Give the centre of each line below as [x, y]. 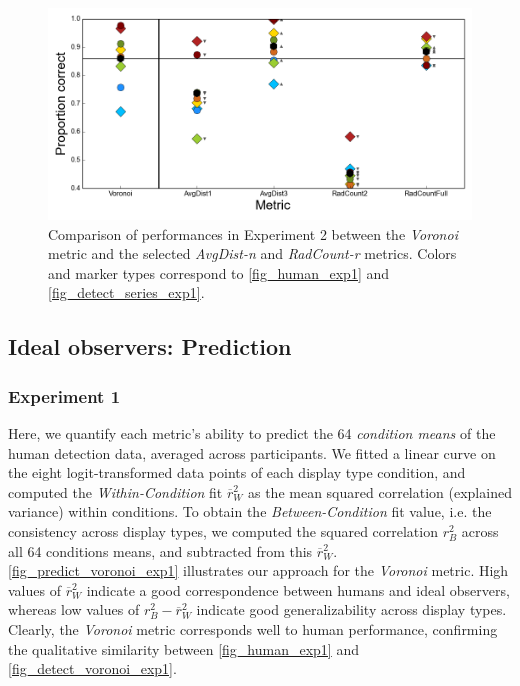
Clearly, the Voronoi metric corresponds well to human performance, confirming [253, 628]
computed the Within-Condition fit [115, 491]
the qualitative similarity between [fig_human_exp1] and [183, 648]
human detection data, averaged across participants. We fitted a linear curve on [252, 452]
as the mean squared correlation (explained [379, 491]
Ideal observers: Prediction [150, 346]
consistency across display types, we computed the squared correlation [223, 530]
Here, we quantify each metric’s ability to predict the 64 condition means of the [252, 432]
